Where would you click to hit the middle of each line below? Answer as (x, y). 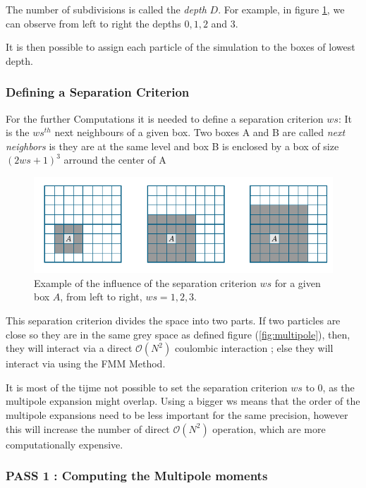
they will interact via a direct (69, 348)
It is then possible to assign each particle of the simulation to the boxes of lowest (181, 47)
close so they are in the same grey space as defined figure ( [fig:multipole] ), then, (178, 334)
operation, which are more (269, 428)
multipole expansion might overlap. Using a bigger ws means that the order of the (183, 401)
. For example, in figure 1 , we (281, 9)
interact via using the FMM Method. (86, 364)
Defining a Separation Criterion (98, 92)
